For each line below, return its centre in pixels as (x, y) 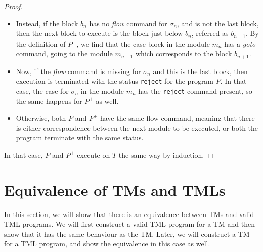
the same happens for (49, 101)
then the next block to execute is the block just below (99, 33)
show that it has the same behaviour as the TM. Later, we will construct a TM (127, 233)
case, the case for (42, 91)
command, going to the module (64, 53)
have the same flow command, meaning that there (177, 118)
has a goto (240, 43)
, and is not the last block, (218, 23)
